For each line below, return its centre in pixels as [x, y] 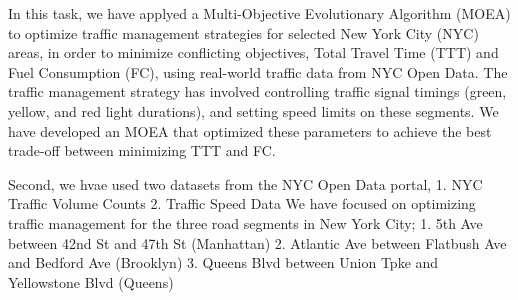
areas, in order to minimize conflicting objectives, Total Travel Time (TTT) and [253, 52]
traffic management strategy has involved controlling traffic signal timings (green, [257, 91]
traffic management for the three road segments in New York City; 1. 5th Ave [245, 222]
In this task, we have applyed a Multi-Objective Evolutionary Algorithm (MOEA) [259, 13]
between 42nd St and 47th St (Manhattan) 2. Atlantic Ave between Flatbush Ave [257, 242]
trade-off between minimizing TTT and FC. [142, 150]
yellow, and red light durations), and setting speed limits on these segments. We [253, 110]
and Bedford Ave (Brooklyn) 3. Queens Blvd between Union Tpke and [223, 262]
